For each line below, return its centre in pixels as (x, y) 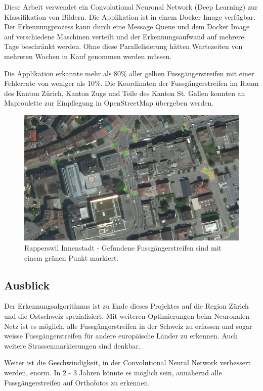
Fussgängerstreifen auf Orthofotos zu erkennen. (77, 382)
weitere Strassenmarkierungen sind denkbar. (72, 345)
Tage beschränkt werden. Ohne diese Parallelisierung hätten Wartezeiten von (123, 46)
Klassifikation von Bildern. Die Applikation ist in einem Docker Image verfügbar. (130, 16)
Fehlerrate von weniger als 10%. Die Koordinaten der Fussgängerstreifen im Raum (131, 83)
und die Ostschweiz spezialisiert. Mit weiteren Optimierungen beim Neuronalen (127, 315)
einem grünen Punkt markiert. (72, 257)
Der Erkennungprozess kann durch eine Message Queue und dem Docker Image (127, 27)
